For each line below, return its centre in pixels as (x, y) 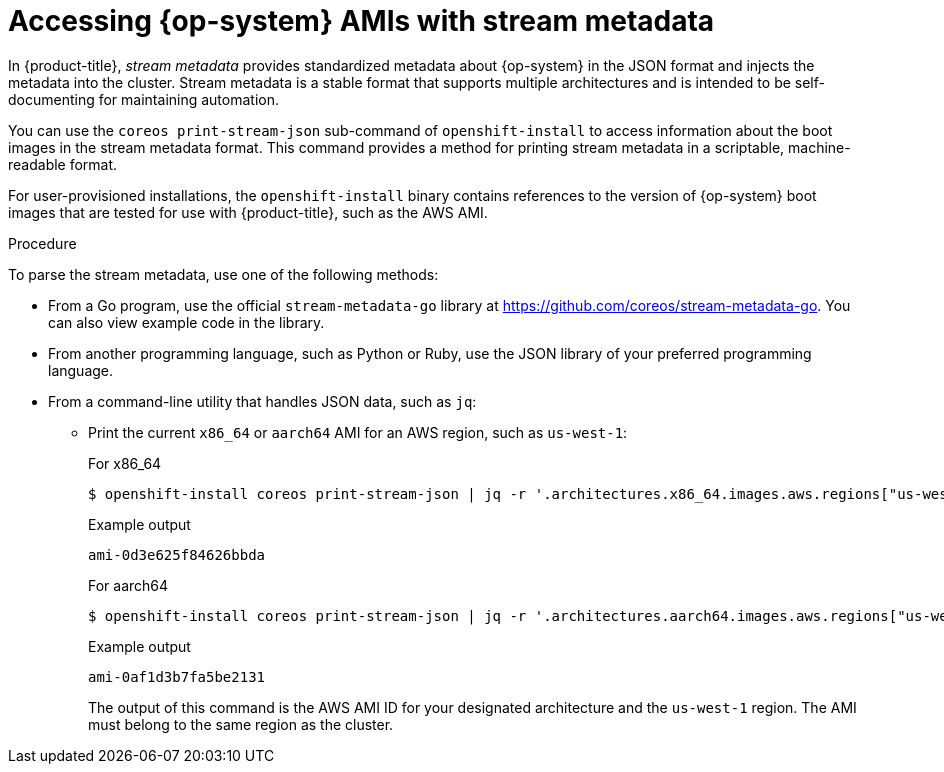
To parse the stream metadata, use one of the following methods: (223, 274)
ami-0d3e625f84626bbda (177, 554)
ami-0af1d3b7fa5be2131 (177, 676)
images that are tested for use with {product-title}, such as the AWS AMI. (248, 212)
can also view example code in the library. (186, 322)
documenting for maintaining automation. (143, 99)
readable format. (63, 164)
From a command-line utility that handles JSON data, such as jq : (262, 401)
